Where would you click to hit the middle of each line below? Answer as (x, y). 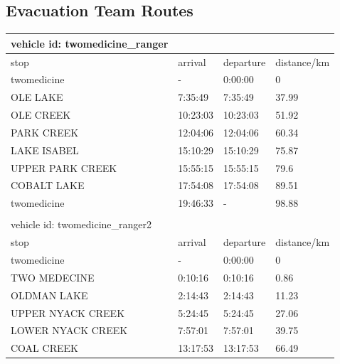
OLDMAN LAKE (49, 295)
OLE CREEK (41, 115)
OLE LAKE (37, 97)
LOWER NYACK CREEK (69, 330)
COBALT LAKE (48, 185)
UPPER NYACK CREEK (68, 312)
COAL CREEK (44, 348)
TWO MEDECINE (53, 277)
